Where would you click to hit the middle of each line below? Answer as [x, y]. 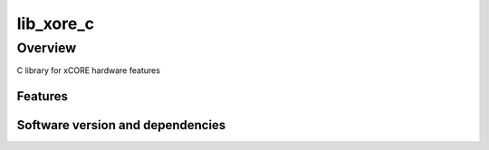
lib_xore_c [56, 23]
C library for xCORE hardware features [88, 70]
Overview [47, 48]
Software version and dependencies [121, 125]
